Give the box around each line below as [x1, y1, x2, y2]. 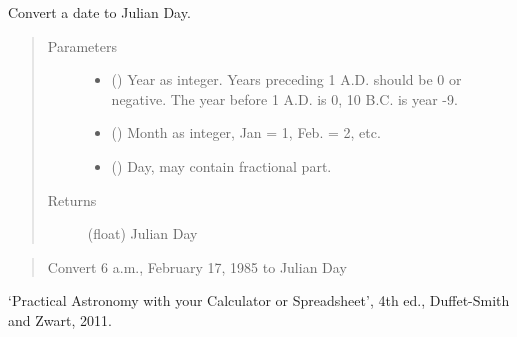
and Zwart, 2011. [8, 309, 112, 330]
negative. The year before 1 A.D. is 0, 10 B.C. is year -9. [111, 88, 458, 109]
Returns [47, 189, 97, 210]
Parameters [47, 35, 117, 56]
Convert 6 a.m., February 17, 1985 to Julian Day [47, 256, 347, 277]
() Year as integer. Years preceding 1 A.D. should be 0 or [111, 69, 462, 90]
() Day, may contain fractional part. [111, 155, 332, 176]
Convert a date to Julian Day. [8, 2, 191, 22]
